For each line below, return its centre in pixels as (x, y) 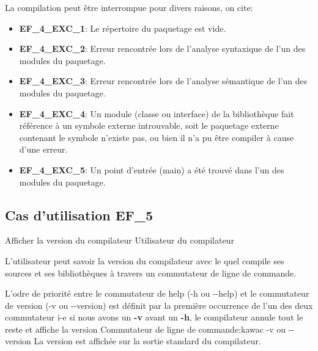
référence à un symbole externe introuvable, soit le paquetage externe (149, 125)
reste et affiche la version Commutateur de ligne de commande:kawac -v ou (146, 329)
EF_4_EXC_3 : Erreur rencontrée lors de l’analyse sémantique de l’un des (163, 81)
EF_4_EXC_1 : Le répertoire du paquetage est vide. (123, 28)
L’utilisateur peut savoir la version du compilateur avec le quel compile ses (145, 260)
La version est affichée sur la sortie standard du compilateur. (147, 341)
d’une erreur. (43, 149)
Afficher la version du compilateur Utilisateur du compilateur (120, 240)
